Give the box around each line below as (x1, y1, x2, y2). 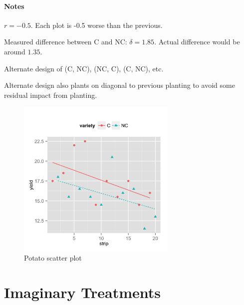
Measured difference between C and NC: (4, 36, 127, 47)
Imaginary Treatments (4, 282, 161, 302)
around (4, 46, 25, 56)
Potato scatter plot (24, 252, 82, 263)
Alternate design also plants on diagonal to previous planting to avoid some (4, 80, 235, 90)
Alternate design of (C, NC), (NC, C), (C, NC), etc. (4, 63, 164, 73)
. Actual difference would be (154, 36, 240, 47)
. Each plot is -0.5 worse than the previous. (30, 19, 163, 30)
